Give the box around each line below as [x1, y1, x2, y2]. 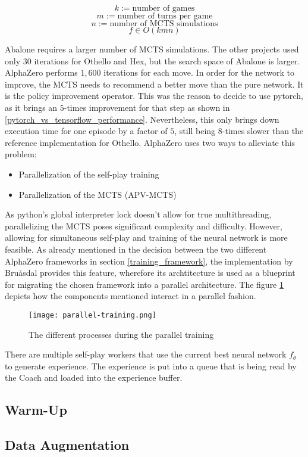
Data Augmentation [5, 436, 130, 454]
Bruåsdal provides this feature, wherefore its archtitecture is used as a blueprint [5, 266, 296, 279]
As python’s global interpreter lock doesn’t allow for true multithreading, [5, 208, 272, 220]
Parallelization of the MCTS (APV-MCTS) [18, 188, 177, 200]
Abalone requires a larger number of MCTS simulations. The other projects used [5, 43, 299, 55]
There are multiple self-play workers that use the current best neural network [5, 348, 287, 360]
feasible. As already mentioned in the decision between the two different [5, 243, 267, 255]
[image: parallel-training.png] [29, 310, 156, 319]
